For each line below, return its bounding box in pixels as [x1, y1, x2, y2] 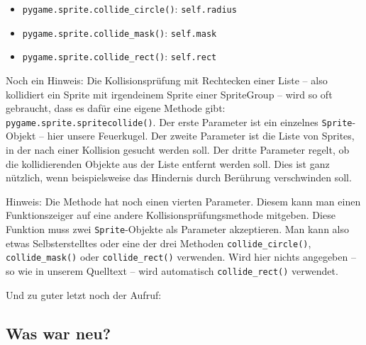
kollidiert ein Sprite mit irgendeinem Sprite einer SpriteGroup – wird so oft [6, 86, 333, 101]
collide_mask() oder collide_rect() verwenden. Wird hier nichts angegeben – [6, 249, 356, 264]
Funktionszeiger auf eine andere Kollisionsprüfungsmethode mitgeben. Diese [6, 208, 335, 222]
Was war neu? [6, 322, 111, 344]
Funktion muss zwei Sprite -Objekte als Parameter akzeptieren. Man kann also [6, 221, 349, 236]
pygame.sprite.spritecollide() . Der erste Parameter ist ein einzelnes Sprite [6, 114, 353, 129]
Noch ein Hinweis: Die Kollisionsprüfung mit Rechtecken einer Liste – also [6, 72, 328, 87]
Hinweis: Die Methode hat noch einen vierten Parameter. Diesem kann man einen [6, 193, 361, 208]
